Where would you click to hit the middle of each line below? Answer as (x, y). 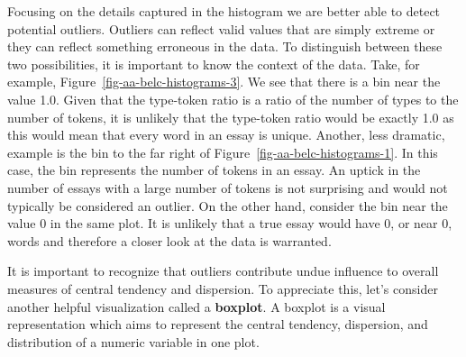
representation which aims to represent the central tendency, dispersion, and (218, 324)
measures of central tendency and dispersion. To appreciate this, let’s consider (223, 288)
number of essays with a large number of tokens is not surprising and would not (228, 187)
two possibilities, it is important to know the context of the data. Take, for (214, 64)
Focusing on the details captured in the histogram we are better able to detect (224, 11)
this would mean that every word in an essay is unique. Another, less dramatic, (226, 135)
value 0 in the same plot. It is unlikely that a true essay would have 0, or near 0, (230, 223)
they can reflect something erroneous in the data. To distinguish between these (225, 46)
